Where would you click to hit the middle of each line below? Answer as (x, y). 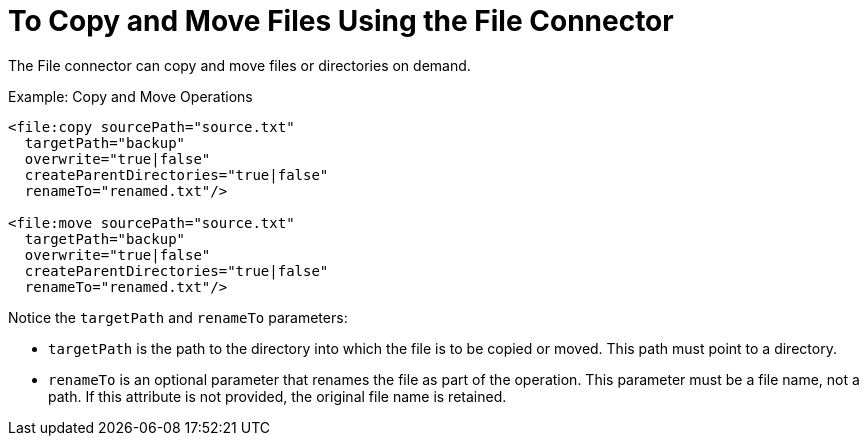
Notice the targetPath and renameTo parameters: (178, 317)
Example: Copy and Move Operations (130, 96)
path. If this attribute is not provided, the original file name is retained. (277, 396)
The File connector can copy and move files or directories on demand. (239, 65)
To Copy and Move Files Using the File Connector (341, 21)
